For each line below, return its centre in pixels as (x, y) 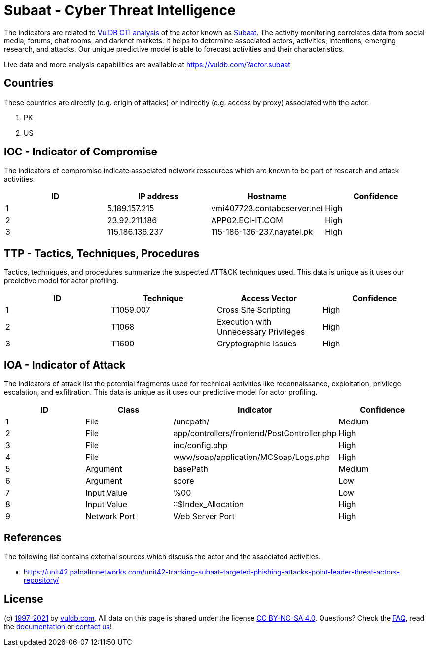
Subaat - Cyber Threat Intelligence (120, 10)
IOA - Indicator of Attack (65, 365)
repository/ (41, 580)
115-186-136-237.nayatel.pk (262, 232)
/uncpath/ (191, 422)
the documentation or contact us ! (58, 626)
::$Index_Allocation (209, 505)
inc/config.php (200, 445)
